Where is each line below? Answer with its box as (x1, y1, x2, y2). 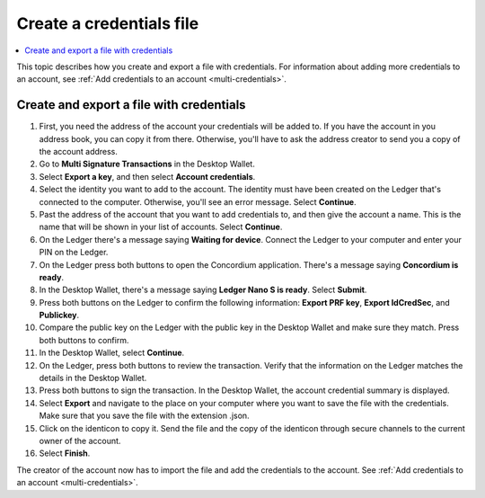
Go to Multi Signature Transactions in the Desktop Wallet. (39, 158, 255, 170)
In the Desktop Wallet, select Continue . (39, 347, 185, 359)
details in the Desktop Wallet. (39, 373, 147, 384)
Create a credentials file (16, 13, 199, 33)
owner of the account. (39, 436, 121, 446)
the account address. (39, 147, 119, 157)
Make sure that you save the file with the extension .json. (39, 410, 251, 422)
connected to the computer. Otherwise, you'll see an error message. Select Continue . (39, 196, 357, 207)
